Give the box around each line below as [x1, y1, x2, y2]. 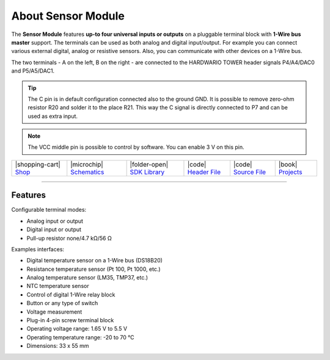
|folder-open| [130, 160, 168, 168]
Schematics [70, 168, 105, 176]
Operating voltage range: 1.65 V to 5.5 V [26, 325, 128, 333]
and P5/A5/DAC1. [11, 67, 55, 74]
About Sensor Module [11, 9, 125, 23]
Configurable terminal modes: [11, 206, 87, 214]
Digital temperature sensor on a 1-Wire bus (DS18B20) [26, 257, 163, 264]
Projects [278, 168, 302, 176]
